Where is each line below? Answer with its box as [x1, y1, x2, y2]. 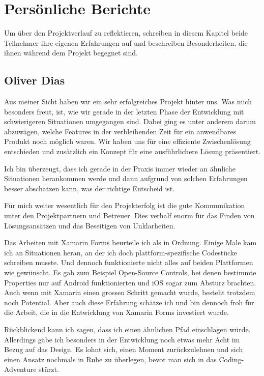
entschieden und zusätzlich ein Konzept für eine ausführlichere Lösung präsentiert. [4, 146, 261, 157]
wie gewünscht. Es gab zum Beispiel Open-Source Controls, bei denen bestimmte [4, 267, 256, 278]
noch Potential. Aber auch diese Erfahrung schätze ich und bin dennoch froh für [4, 297, 254, 307]
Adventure [4, 364, 37, 374]
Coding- [219, 354, 244, 364]
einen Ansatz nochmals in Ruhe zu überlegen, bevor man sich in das [4, 354, 217, 364]
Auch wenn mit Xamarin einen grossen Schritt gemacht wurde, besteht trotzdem [4, 287, 255, 298]
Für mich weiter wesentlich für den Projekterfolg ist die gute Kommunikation [4, 200, 245, 211]
